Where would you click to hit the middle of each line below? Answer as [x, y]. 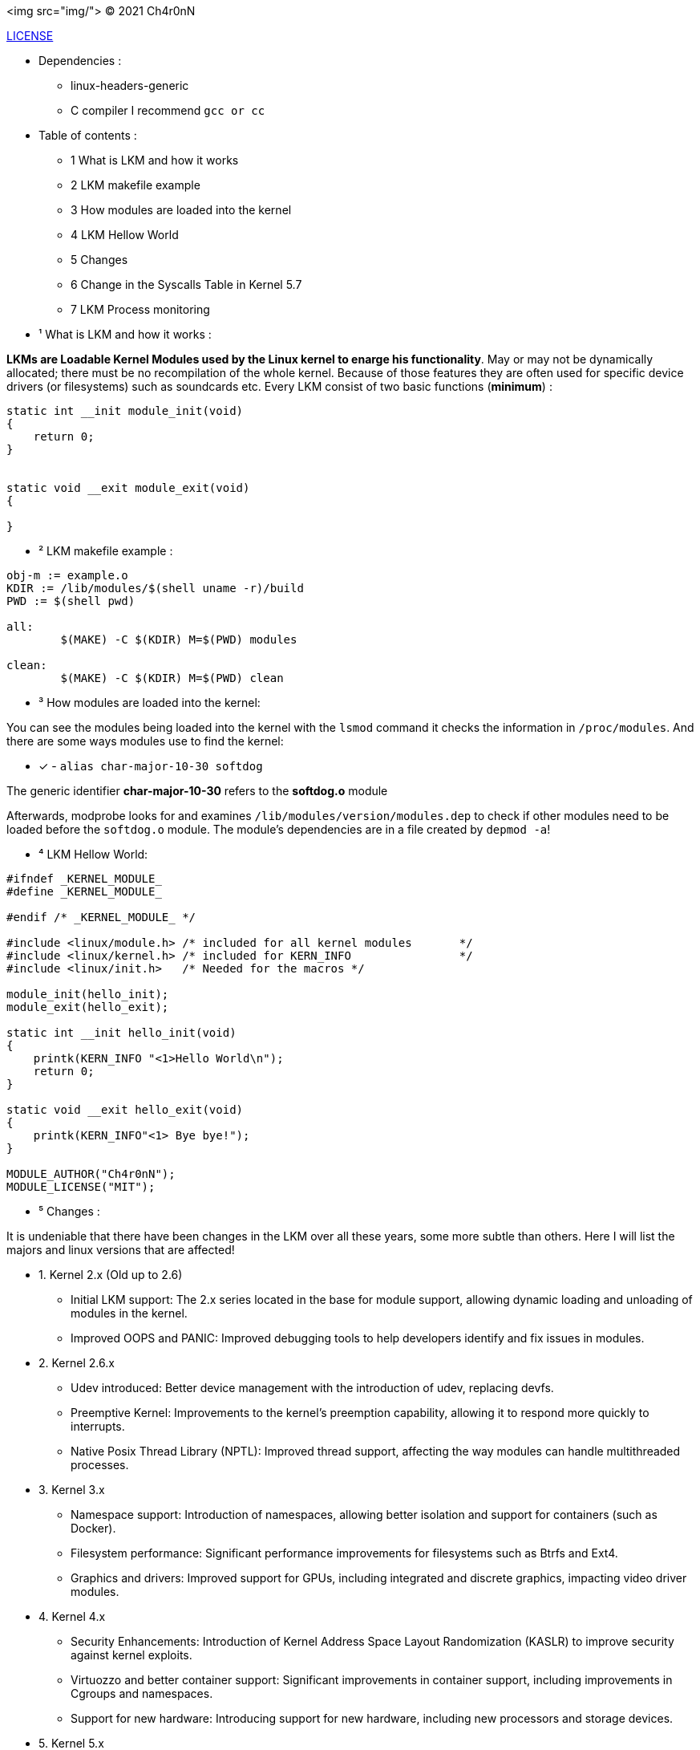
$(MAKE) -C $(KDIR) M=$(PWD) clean [172, 678]
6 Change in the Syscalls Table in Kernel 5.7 [186, 284]
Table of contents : [88, 135]
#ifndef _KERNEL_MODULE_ [84, 879]
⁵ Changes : [69, 1211]
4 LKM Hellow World [125, 235]
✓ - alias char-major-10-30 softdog [151, 766]
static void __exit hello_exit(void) [125, 1110]
